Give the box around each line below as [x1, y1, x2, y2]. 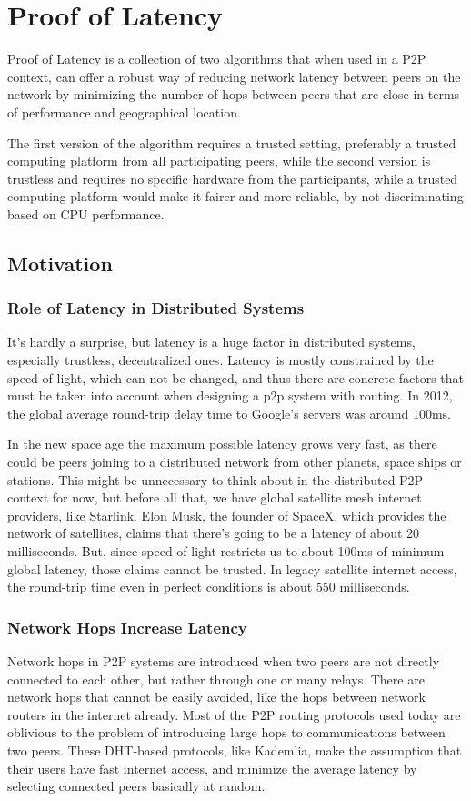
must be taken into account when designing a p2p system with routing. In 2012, [7, 386, 453, 405]
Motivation [7, 248, 113, 277]
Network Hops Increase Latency [7, 615, 247, 638]
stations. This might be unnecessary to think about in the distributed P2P [7, 470, 424, 489]
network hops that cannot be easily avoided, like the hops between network [7, 687, 426, 706]
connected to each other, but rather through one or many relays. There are [7, 669, 425, 688]
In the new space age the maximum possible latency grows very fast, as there [7, 434, 437, 453]
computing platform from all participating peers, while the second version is [7, 151, 431, 170]
